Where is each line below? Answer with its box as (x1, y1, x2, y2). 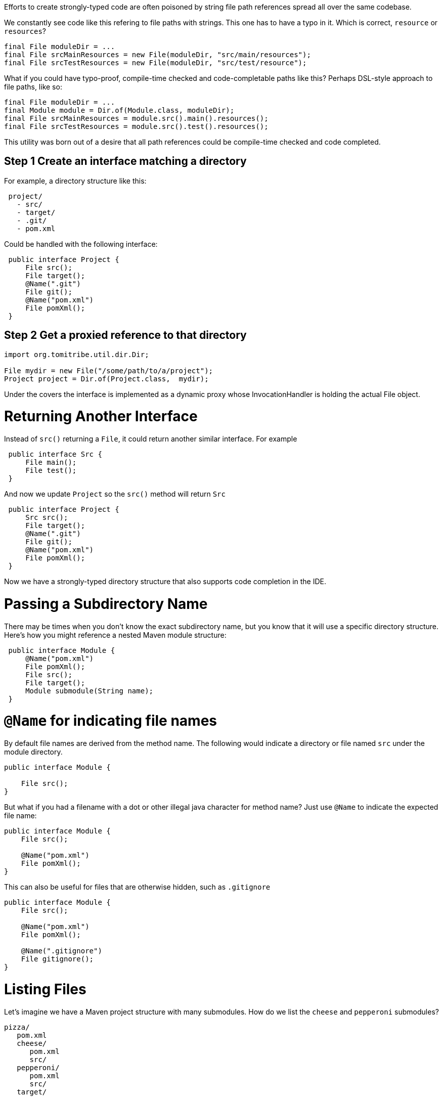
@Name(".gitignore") (21, 947, 102, 955)
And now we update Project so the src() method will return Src (4, 490, 226, 499)
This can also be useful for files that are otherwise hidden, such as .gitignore (4, 883, 271, 892)
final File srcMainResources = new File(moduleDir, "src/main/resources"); (4, 51, 311, 59)
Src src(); (25, 513, 68, 522)
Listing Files (4, 980, 86, 998)
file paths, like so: (4, 82, 62, 91)
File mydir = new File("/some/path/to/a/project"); (4, 366, 213, 375)
